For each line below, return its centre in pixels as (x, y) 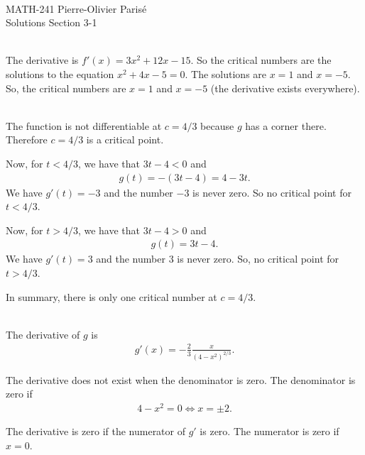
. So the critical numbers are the (261, 60)
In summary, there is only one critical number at (111, 296)
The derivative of (43, 334)
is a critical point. (125, 139)
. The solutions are (226, 73)
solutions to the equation (60, 73)
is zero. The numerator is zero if (269, 431)
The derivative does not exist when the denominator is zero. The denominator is (181, 379)
